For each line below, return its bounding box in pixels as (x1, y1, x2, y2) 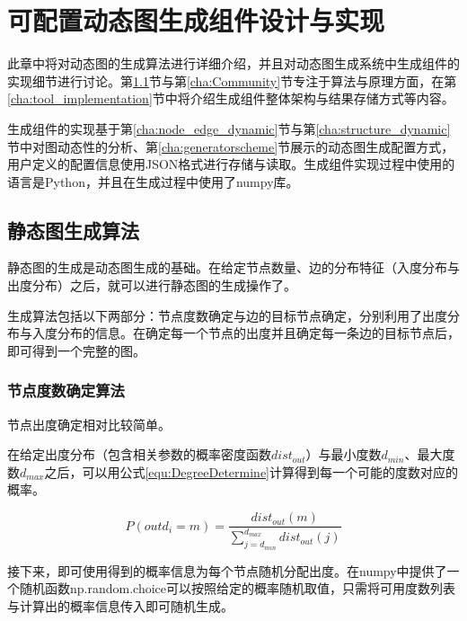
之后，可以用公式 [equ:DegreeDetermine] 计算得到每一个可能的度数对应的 (44, 462, 458, 481)
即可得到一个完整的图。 (7, 341, 145, 359)
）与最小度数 (305, 445, 382, 464)
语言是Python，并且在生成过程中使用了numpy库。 (7, 172, 299, 191)
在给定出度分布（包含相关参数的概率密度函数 (7, 445, 271, 464)
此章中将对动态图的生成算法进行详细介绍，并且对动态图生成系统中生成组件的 (7, 54, 460, 73)
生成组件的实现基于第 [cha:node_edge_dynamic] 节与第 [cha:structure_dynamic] (7, 119, 451, 138)
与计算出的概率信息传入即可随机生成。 (7, 597, 233, 616)
